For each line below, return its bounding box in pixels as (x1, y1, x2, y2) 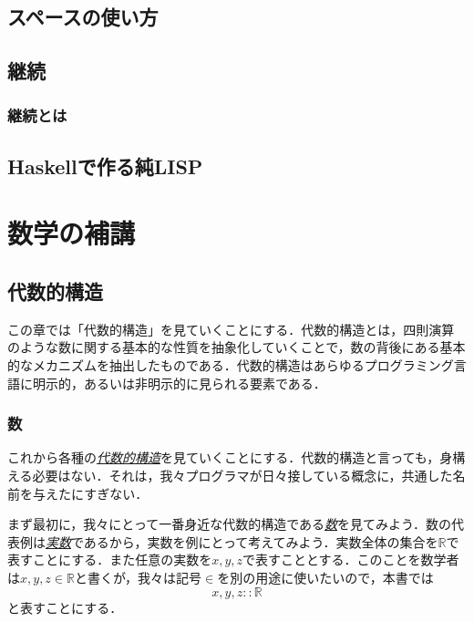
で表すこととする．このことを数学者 (242, 550, 459, 569)
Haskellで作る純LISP (7, 151, 203, 180)
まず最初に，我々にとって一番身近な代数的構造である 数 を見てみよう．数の (7, 514, 451, 534)
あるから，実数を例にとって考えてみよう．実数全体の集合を (83, 532, 438, 551)
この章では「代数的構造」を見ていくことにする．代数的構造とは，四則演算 (7, 319, 455, 338)
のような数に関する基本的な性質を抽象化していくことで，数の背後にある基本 (7, 337, 466, 357)
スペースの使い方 (7, 3, 159, 31)
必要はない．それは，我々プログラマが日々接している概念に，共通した (32, 465, 453, 484)
